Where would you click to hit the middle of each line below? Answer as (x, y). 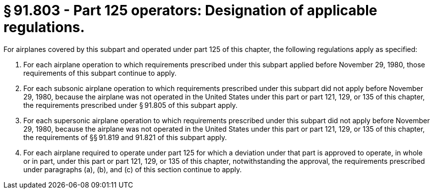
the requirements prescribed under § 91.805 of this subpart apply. (130, 105)
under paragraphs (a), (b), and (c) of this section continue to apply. (133, 169)
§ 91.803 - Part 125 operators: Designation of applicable (190, 10)
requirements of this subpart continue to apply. (100, 73)
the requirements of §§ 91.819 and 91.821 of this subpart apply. (125, 137)
